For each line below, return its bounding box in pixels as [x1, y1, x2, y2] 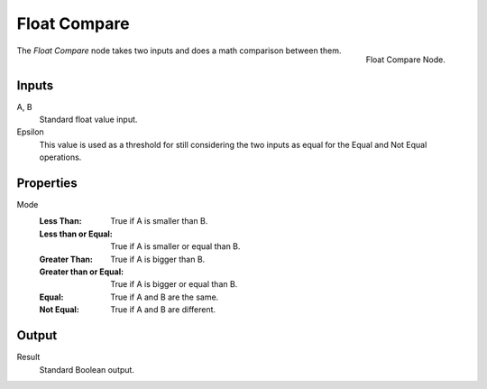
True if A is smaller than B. [110, 216, 208, 227]
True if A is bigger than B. [110, 254, 206, 264]
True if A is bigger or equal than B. [110, 279, 238, 290]
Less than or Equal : [39, 228, 113, 239]
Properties [16, 176, 78, 190]
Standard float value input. [39, 114, 138, 125]
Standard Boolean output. [39, 364, 135, 375]
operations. [39, 152, 82, 162]
